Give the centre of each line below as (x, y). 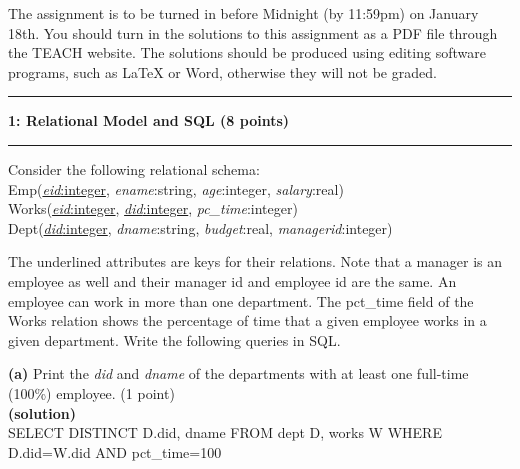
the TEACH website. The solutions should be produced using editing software (247, 52)
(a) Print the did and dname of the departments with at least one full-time (238, 373)
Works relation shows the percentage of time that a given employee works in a (247, 320)
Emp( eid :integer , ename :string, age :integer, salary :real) (176, 188)
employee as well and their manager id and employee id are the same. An (232, 280)
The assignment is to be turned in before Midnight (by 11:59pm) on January (243, 13)
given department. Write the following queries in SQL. (174, 339)
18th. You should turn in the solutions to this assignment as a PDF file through (253, 32)
